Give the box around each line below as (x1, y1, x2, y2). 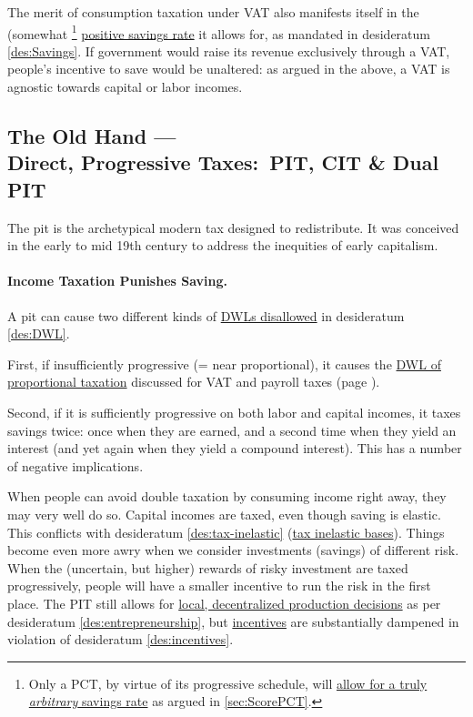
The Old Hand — (7, 122, 176, 150)
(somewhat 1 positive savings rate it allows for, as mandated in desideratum (7, 21, 430, 43)
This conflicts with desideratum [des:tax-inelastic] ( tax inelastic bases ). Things (7, 522, 445, 541)
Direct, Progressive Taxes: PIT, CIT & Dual (7, 148, 439, 177)
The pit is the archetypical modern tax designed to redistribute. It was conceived (7, 217, 459, 237)
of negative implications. (7, 456, 144, 475)
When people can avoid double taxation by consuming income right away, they (7, 487, 447, 506)
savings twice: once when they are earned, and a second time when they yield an (7, 420, 457, 439)
